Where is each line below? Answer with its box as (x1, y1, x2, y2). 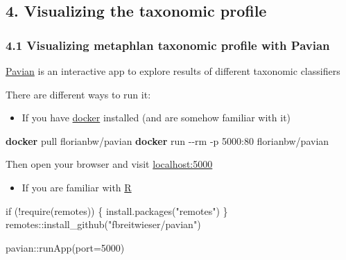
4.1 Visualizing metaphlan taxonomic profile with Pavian (6, 36, 330, 53)
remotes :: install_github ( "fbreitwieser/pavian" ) (6, 217, 201, 232)
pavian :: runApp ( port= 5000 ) (6, 240, 125, 254)
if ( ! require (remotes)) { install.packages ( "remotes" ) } (6, 203, 228, 218)
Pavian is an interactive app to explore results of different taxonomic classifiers (6, 64, 340, 78)
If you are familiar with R (21, 180, 132, 194)
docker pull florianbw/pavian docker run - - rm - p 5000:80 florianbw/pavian (6, 133, 329, 148)
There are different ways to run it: (6, 87, 151, 101)
